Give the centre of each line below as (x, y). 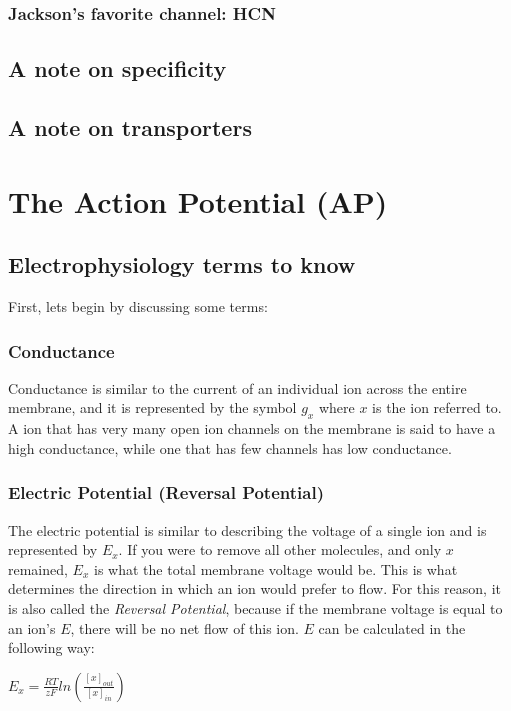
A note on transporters (130, 127)
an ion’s (32, 627)
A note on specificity (117, 68)
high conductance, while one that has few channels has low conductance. (230, 447)
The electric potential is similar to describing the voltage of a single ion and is (247, 529)
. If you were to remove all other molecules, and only (280, 549)
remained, (38, 568)
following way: (51, 647)
